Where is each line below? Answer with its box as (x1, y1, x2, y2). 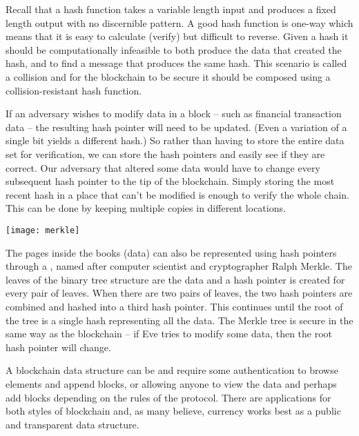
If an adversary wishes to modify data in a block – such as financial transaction (6, 106, 342, 121)
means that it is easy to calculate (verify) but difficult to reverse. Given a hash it (6, 29, 349, 43)
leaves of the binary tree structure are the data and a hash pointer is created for (6, 272, 345, 286)
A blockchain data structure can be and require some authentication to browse (6, 363, 338, 377)
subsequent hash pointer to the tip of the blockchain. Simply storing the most (6, 174, 335, 188)
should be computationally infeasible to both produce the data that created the (6, 42, 342, 57)
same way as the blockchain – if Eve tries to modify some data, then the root (6, 326, 333, 341)
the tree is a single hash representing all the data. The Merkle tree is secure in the (6, 313, 353, 327)
